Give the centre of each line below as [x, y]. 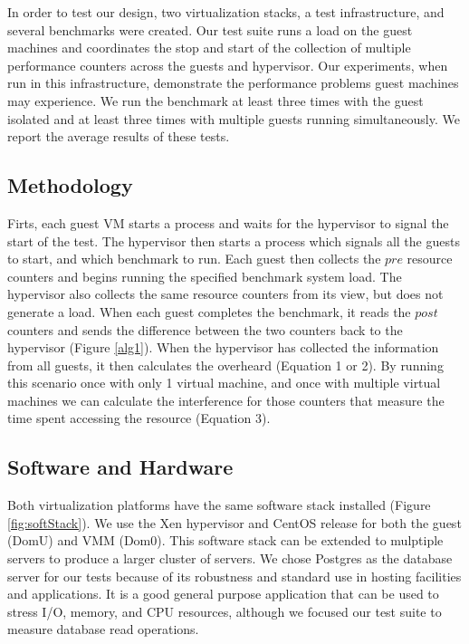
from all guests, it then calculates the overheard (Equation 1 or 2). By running [225, 365]
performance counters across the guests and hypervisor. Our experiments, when [228, 65]
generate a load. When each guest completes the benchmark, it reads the [209, 311]
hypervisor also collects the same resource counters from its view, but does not [225, 294]
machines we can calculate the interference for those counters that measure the [226, 400]
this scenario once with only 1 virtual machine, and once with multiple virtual [224, 383]
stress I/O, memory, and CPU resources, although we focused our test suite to [225, 611]
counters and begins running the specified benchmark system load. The [205, 276]
